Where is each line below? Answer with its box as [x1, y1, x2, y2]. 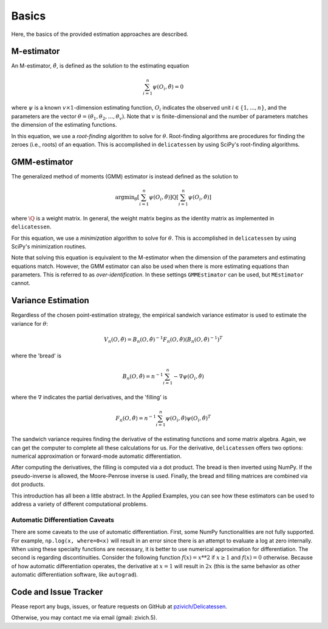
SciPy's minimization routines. [11, 242, 87, 250]
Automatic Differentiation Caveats [11, 515, 115, 524]
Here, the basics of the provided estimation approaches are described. [11, 30, 188, 38]
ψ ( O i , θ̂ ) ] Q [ [149, 194, 179, 202]
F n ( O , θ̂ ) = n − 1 [115, 413, 156, 423]
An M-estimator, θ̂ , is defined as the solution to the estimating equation [11, 62, 190, 69]
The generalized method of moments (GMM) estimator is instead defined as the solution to [11, 172, 239, 180]
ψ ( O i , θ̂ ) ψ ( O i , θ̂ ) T [165, 413, 211, 423]
